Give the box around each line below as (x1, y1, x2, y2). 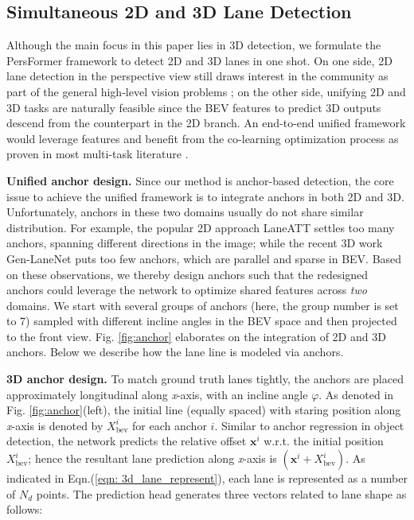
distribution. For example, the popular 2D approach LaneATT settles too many (6, 219, 395, 235)
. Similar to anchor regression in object (214, 417, 404, 433)
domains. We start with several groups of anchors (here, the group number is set (6, 297, 399, 313)
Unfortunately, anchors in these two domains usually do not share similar (6, 204, 364, 220)
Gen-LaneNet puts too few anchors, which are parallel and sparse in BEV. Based (6, 250, 402, 266)
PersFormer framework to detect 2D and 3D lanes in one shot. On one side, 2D (6, 52, 393, 68)
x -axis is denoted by (6, 417, 103, 433)
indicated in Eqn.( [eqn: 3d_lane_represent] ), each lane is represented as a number (6, 470, 408, 487)
